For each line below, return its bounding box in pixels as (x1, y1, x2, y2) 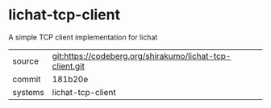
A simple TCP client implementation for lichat (8, 32, 158, 42)
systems (12, 86, 44, 98)
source (12, 55, 39, 66)
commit (12, 73, 41, 85)
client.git (52, 60, 85, 72)
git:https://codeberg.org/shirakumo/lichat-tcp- (52, 50, 231, 61)
